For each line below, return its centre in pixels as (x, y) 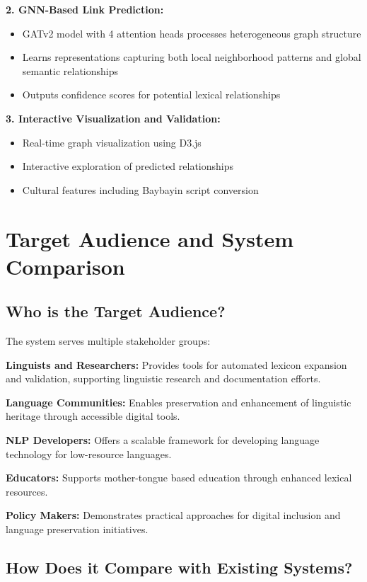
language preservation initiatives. (77, 529)
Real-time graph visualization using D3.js (112, 142)
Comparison (65, 266)
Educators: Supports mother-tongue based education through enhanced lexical (179, 478)
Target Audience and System (150, 238)
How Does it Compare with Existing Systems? (179, 567)
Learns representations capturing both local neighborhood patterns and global (192, 57)
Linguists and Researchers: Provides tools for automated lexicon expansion (176, 364)
